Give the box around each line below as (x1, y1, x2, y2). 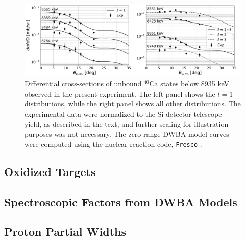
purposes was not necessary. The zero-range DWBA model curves (24, 128, 229, 139)
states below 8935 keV (160, 78, 229, 89)
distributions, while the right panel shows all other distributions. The (24, 98, 241, 109)
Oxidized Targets (4, 163, 96, 179)
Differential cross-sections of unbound (24, 78, 142, 89)
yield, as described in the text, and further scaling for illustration (24, 118, 229, 129)
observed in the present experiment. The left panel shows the (24, 88, 215, 99)
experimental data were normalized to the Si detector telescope (24, 108, 222, 119)
